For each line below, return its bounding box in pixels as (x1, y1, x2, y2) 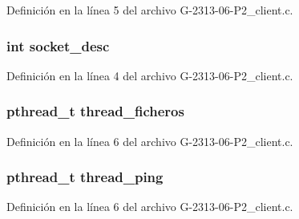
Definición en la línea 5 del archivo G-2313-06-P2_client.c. (6, 2, 293, 18)
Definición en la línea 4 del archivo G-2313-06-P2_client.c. (6, 67, 293, 83)
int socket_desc (6, 35, 110, 55)
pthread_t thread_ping (6, 167, 164, 187)
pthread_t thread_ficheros (6, 101, 184, 121)
